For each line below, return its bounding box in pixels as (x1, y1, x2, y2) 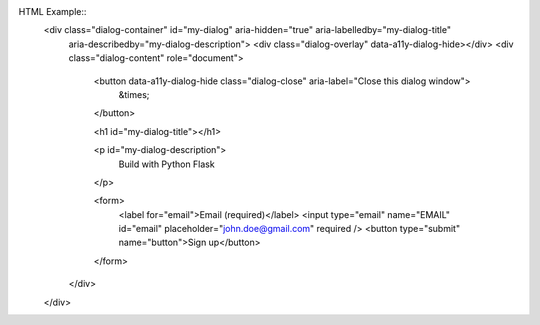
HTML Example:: (18, 6, 87, 17)
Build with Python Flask (118, 158, 215, 170)
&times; (118, 88, 150, 100)
